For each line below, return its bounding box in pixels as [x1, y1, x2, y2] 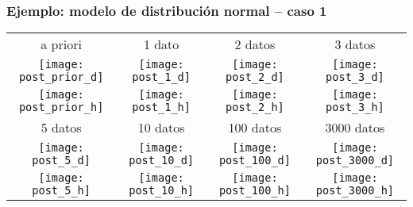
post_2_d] [226, 71, 284, 84]
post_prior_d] [18, 71, 104, 84]
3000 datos [325, 118, 385, 137]
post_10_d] [129, 154, 195, 167]
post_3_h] [326, 101, 384, 114]
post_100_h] [218, 184, 291, 197]
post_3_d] [326, 71, 384, 84]
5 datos [41, 118, 82, 137]
